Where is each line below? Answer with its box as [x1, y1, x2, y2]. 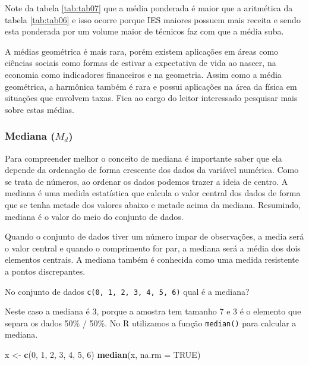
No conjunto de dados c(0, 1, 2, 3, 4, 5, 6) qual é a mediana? [5, 285, 250, 297]
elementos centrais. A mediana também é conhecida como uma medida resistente [5, 253, 299, 266]
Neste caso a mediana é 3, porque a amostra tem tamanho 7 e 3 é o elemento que [5, 305, 301, 317]
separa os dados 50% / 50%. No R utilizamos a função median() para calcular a [5, 316, 297, 329]
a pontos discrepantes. [5, 265, 86, 277]
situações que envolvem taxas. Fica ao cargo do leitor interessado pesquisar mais [5, 92, 298, 104]
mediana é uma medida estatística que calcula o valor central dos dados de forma [5, 187, 301, 199]
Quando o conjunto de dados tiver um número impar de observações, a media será [5, 230, 304, 243]
